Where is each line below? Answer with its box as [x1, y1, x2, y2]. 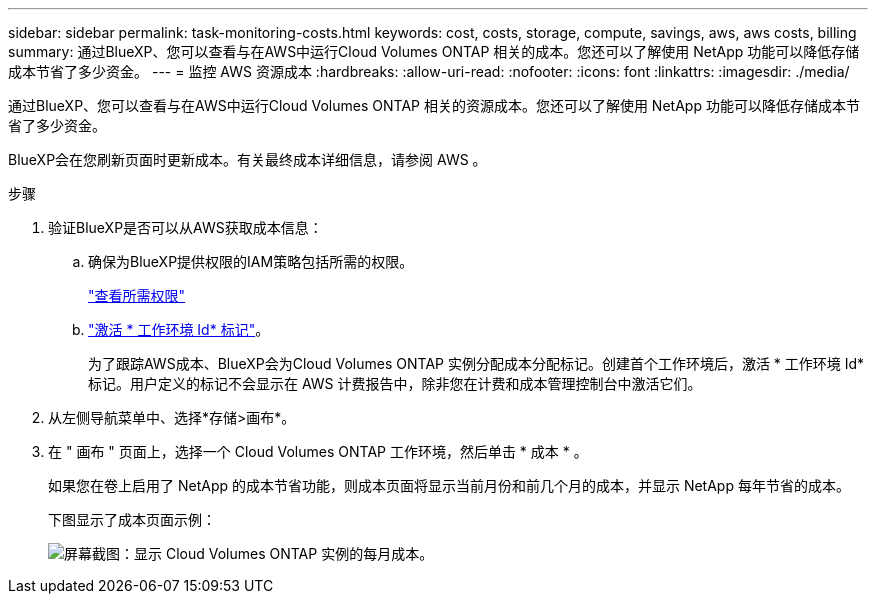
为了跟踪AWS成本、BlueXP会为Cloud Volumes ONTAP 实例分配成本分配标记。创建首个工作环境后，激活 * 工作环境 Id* [88, 355, 865, 372]
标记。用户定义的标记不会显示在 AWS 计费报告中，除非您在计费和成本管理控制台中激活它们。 [88, 375, 702, 392]
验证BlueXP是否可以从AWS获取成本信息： [48, 219, 323, 236]
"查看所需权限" [88, 287, 186, 304]
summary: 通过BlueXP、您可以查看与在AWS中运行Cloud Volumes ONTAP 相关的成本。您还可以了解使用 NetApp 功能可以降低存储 [8, 43, 860, 60]
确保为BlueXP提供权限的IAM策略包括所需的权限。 [88, 253, 414, 270]
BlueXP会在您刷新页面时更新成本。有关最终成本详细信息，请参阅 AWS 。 [8, 151, 487, 168]
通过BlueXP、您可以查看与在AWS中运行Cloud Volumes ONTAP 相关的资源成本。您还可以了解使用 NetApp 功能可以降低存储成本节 [8, 97, 860, 114]
